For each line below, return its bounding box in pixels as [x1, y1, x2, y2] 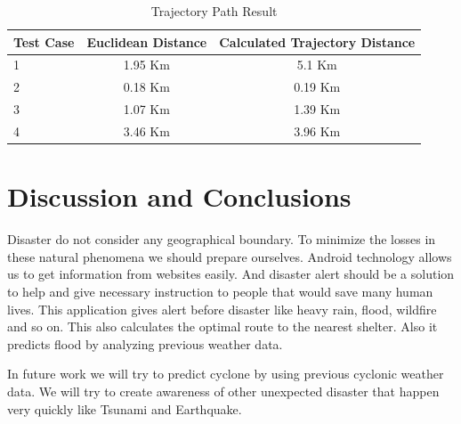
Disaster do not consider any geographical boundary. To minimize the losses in [7, 230, 436, 249]
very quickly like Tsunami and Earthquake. [7, 399, 242, 418]
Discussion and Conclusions [7, 178, 352, 215]
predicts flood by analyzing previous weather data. [7, 334, 283, 353]
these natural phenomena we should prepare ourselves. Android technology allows [7, 247, 452, 265]
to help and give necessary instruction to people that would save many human [7, 281, 433, 300]
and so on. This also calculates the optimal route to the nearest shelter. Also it [7, 317, 438, 336]
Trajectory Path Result [150, 2, 278, 20]
